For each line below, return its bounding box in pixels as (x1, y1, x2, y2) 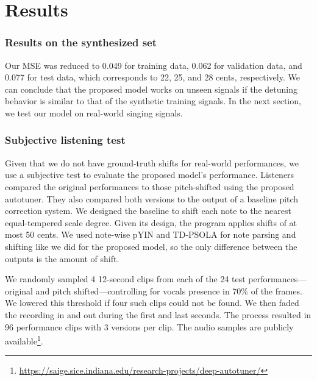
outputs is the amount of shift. (5, 252, 119, 265)
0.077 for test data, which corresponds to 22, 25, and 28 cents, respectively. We (5, 71, 300, 84)
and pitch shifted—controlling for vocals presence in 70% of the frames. (35, 284, 302, 297)
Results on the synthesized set (5, 35, 157, 50)
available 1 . (5, 333, 43, 347)
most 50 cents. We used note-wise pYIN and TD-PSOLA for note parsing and (5, 228, 296, 241)
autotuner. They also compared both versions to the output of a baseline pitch (5, 192, 299, 205)
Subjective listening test (5, 132, 126, 148)
